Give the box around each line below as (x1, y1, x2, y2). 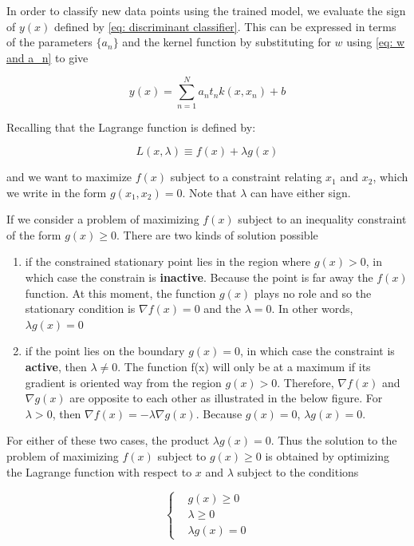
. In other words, (271, 300, 353, 317)
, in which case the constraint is (239, 342, 395, 359)
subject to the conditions (237, 463, 359, 480)
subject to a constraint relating (170, 168, 322, 185)
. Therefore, (277, 374, 334, 390)
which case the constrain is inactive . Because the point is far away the (25, 269, 373, 286)
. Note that (182, 184, 237, 200)
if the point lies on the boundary (25, 342, 185, 359)
